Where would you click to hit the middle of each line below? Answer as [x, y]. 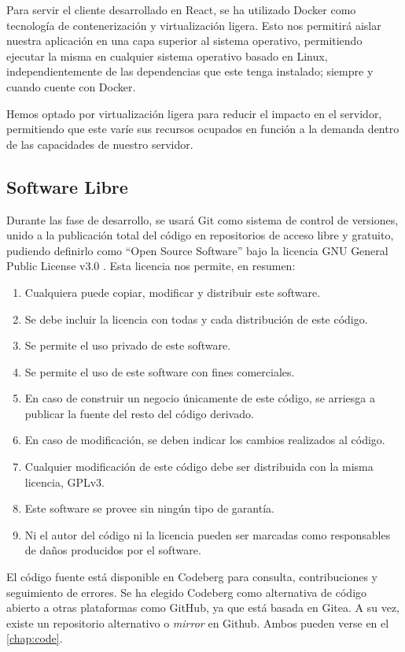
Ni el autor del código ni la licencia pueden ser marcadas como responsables [208, 534]
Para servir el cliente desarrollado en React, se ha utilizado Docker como [181, 9]
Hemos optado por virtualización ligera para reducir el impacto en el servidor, [194, 113]
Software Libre [67, 186]
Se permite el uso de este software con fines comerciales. [160, 371]
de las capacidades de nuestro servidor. [100, 144]
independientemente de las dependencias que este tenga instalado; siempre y [190, 71]
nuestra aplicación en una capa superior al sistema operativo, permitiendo [184, 41]
